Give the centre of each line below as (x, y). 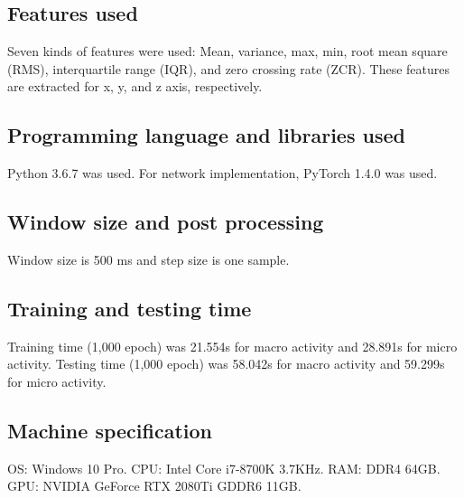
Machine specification (110, 430)
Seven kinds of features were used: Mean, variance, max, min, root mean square (227, 51)
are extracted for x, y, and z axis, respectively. (135, 86)
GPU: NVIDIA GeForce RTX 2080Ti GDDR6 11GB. (154, 486)
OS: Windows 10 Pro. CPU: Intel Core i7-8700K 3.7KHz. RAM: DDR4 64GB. (224, 468)
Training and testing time (130, 308)
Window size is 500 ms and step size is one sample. (148, 259)
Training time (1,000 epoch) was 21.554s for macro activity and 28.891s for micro (232, 346)
